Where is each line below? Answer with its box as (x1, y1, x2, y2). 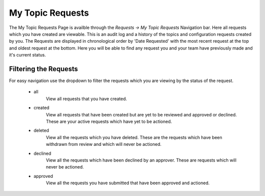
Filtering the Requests (9, 64, 78, 73)
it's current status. (9, 52, 46, 58)
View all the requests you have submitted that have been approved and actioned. (46, 180, 210, 186)
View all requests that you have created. (46, 96, 127, 102)
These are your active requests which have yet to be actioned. (46, 118, 172, 124)
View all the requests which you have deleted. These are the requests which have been (46, 134, 223, 140)
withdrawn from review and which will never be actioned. (46, 141, 161, 147)
